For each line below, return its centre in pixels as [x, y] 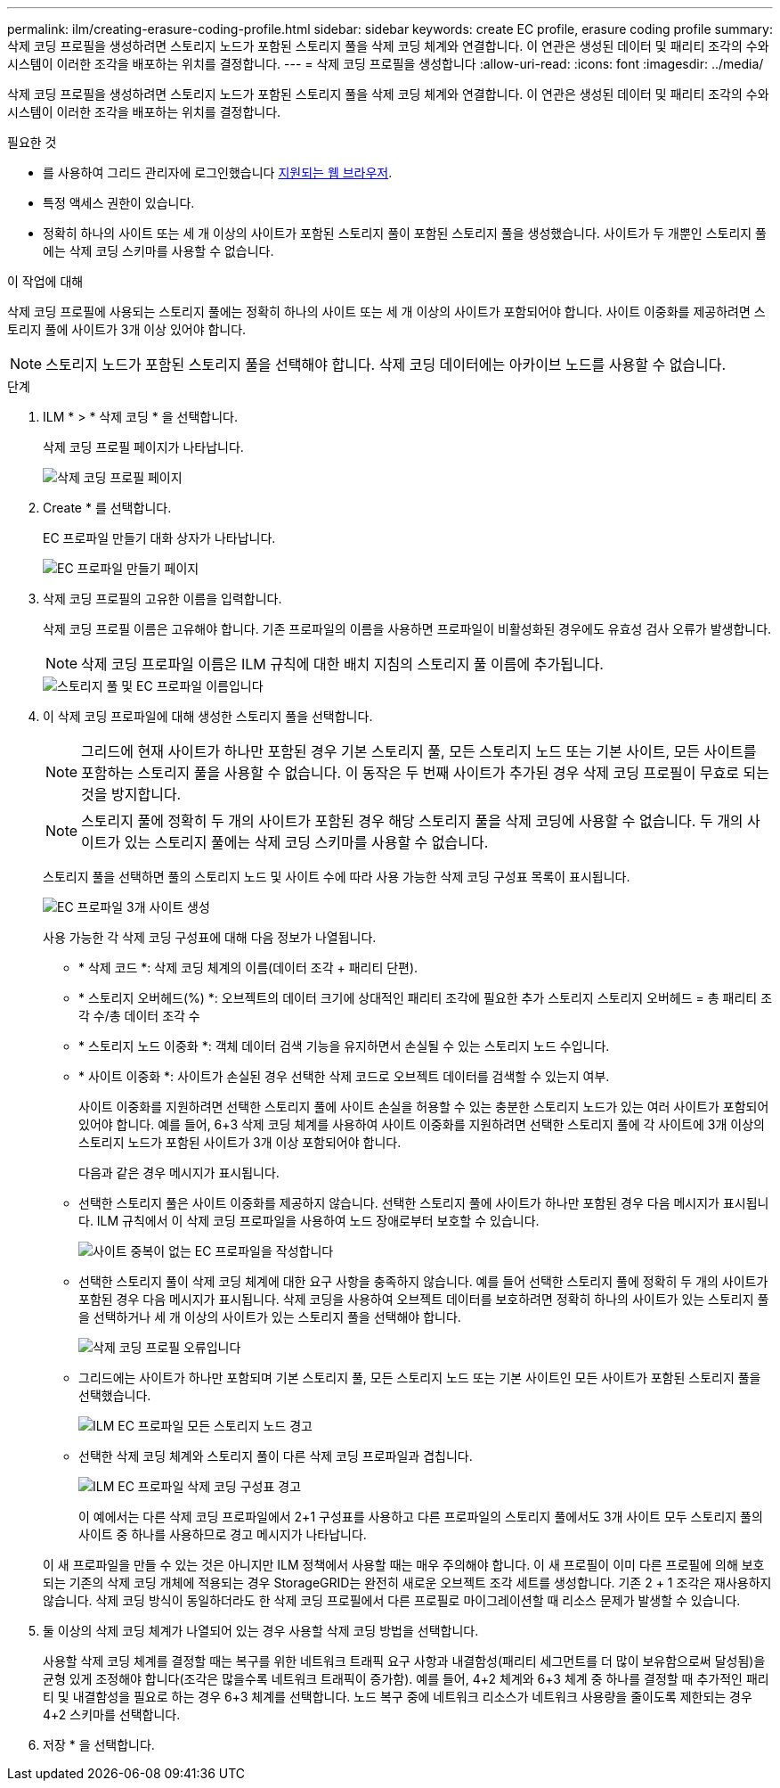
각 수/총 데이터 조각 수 [139, 1016]
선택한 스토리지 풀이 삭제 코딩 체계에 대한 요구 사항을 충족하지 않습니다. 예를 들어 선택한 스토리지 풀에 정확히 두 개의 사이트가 [423, 1281]
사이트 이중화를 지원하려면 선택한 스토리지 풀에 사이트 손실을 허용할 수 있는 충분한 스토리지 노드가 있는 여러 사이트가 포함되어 [424, 1107]
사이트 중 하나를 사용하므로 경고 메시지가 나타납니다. [223, 1534]
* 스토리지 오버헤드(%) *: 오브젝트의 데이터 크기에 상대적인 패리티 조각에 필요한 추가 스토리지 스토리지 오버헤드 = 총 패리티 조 [426, 998]
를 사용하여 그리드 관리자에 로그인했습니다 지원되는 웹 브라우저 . [218, 172]
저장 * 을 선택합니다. [99, 1745]
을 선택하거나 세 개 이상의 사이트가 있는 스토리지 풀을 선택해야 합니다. [270, 1317]
